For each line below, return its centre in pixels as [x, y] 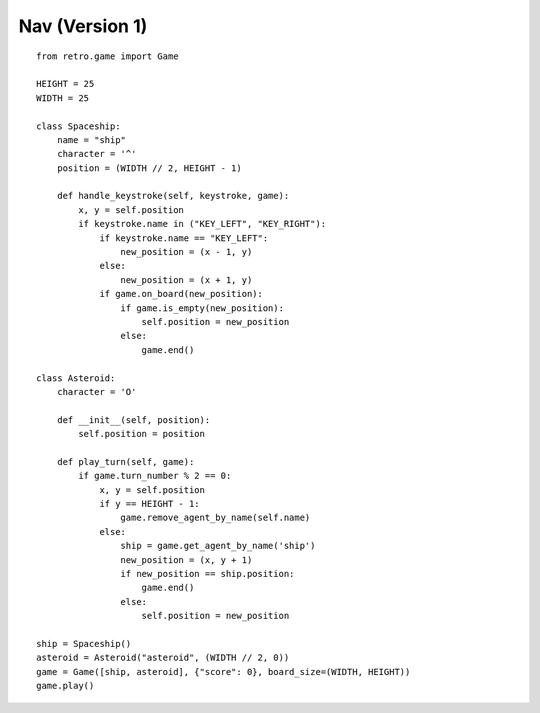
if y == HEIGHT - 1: [149, 504]
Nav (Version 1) [83, 26]
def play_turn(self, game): [125, 461]
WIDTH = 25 [63, 98]
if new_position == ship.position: [207, 573]
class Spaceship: [78, 126]
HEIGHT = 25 [65, 84]
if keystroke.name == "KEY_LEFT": [184, 238]
